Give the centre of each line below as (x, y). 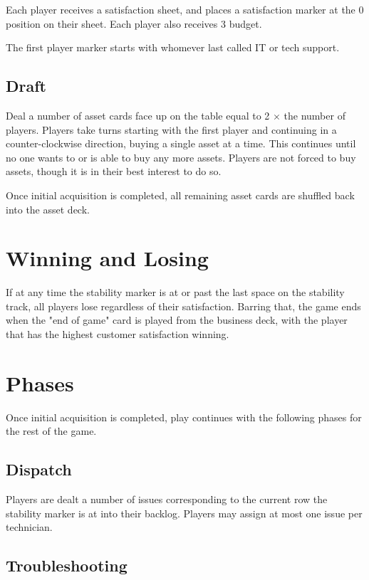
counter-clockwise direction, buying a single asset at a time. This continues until (181, 143)
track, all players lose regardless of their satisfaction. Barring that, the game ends (183, 306)
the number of (315, 115)
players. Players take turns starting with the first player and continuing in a (171, 129)
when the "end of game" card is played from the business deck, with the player (177, 320)
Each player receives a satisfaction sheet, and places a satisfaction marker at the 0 (185, 9)
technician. (29, 527)
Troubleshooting (67, 565)
